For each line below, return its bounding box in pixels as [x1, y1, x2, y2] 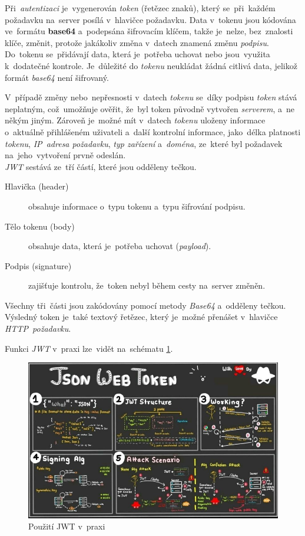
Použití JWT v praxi [28, 520, 105, 532]
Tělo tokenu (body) [5, 220, 75, 232]
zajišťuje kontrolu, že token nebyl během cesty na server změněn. [28, 279, 266, 292]
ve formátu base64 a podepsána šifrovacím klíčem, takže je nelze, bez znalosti [5, 25, 293, 37]
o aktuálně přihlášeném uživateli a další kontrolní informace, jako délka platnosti [5, 125, 301, 138]
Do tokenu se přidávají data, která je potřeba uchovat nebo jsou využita [5, 48, 270, 60]
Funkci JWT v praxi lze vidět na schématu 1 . [5, 342, 173, 354]
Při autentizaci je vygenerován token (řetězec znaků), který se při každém [5, 2, 276, 14]
